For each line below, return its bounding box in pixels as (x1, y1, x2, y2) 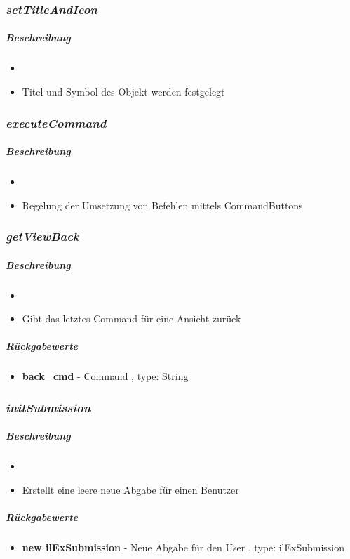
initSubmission (6, 398, 91, 416)
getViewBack (6, 228, 79, 245)
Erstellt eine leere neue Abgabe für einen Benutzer (22, 482, 239, 496)
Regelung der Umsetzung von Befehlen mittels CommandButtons (22, 197, 303, 212)
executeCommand (6, 114, 107, 131)
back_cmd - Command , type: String (22, 369, 189, 383)
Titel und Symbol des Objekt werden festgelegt (22, 84, 225, 98)
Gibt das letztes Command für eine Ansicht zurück (22, 311, 241, 326)
